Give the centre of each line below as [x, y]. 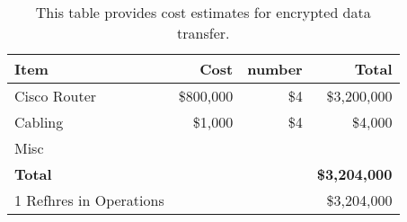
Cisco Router [56, 96]
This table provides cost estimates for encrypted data [203, 12]
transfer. [203, 33]
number [275, 69]
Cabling [39, 122]
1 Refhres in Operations [89, 200]
